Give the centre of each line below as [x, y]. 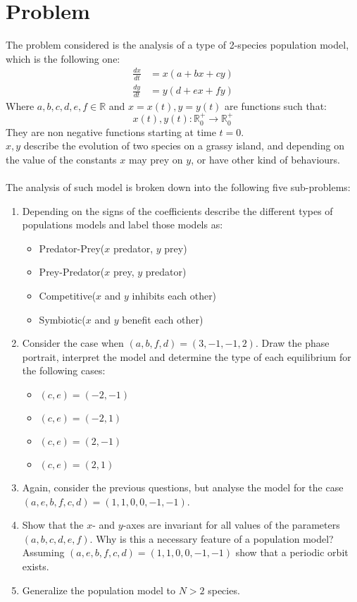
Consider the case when [73, 343]
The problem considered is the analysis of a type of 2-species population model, [177, 45]
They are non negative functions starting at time [111, 131]
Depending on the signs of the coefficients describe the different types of [177, 210]
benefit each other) [163, 319]
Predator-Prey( [72, 248]
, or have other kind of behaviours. [265, 159]
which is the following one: [63, 58]
